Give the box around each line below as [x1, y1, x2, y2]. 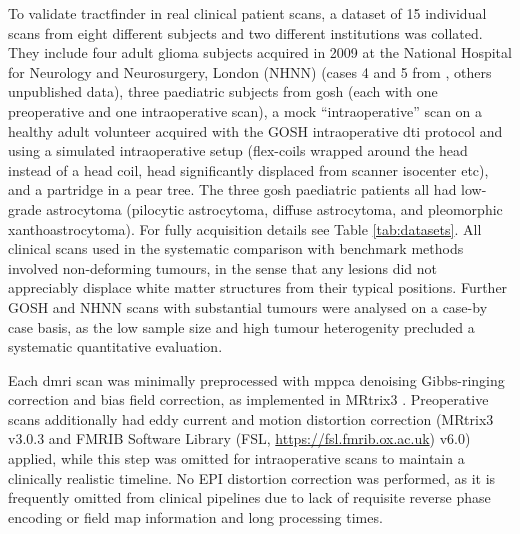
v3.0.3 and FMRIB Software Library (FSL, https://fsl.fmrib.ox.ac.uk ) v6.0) [8, 428, 471, 449]
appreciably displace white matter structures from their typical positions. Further [8, 277, 508, 298]
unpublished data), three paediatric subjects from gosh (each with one [8, 81, 438, 102]
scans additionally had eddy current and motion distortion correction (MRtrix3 [8, 408, 494, 429]
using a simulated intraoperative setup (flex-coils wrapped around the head [8, 140, 468, 161]
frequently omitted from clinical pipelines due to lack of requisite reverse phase [8, 487, 491, 508]
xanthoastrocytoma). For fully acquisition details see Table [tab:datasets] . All [8, 218, 482, 239]
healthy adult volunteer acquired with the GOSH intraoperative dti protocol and [8, 120, 503, 141]
